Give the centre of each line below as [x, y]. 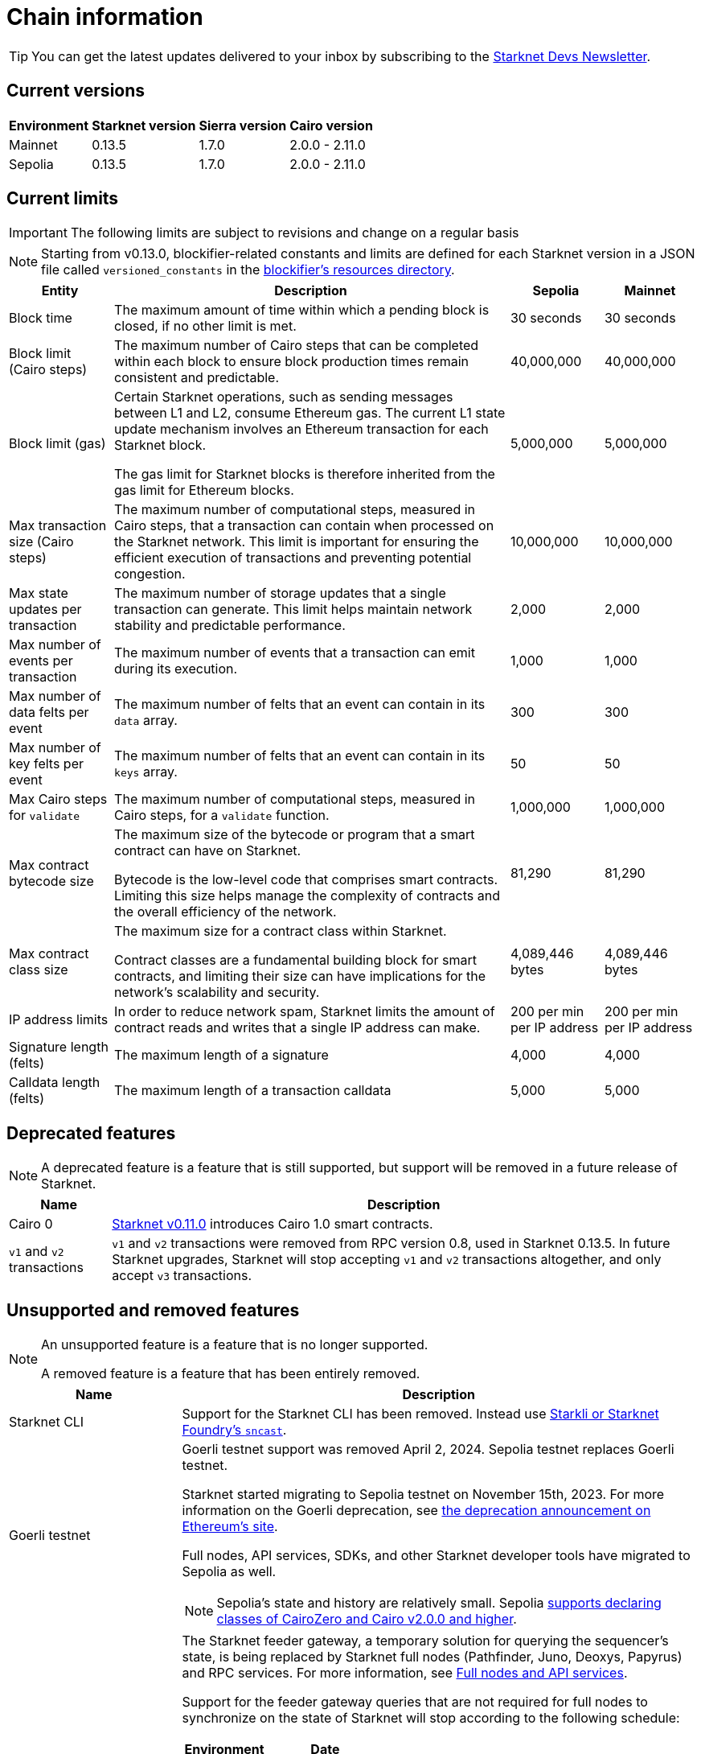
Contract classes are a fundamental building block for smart [295, 960]
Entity [60, 291]
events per [41, 661]
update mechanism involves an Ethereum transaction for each [301, 429]
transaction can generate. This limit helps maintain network [293, 609]
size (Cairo [41, 542]
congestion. [150, 574]
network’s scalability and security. [217, 992]
